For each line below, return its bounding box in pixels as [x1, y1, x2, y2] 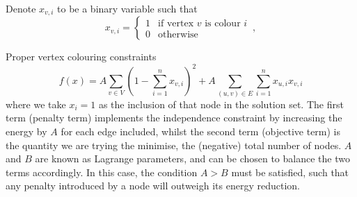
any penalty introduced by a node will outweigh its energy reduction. [6, 178, 300, 193]
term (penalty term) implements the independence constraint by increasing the [6, 110, 342, 125]
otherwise [158, 29, 198, 40]
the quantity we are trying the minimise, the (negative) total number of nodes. [6, 137, 342, 152]
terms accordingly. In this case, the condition [6, 164, 198, 179]
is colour [205, 18, 241, 28]
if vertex [158, 18, 194, 28]
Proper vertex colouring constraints [6, 49, 157, 64]
